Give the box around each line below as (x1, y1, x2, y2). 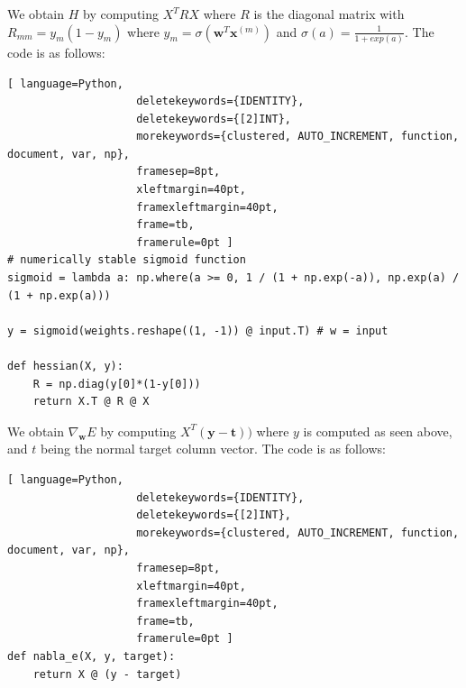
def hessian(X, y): (7, 360, 123, 372)
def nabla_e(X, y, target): (7, 649, 176, 663)
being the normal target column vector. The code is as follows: (40, 439, 386, 458)
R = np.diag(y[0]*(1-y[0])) (32, 377, 201, 390)
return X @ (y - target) (32, 667, 182, 681)
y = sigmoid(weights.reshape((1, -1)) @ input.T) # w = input (7, 324, 388, 337)
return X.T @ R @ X (32, 395, 150, 408)
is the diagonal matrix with (253, 5, 405, 23)
